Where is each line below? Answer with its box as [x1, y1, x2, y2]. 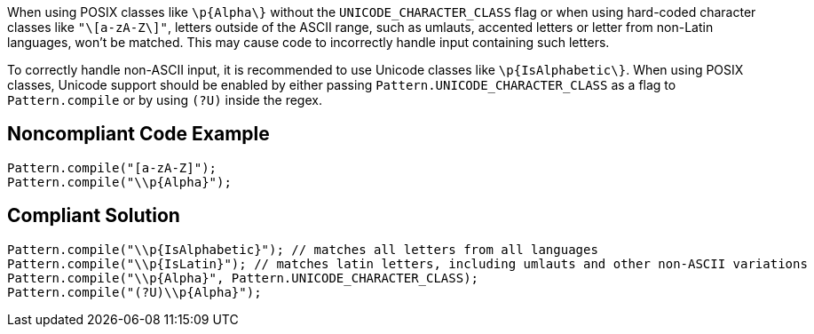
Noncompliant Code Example [7, 123, 270, 146]
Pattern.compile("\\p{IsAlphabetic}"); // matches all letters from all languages [7, 242, 598, 257]
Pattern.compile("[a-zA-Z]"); [7, 160, 217, 175]
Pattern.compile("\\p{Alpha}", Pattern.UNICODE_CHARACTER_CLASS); [7, 270, 479, 285]
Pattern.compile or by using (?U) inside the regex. [7, 92, 322, 107]
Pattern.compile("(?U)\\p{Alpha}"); [7, 284, 262, 299]
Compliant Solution [7, 204, 180, 227]
